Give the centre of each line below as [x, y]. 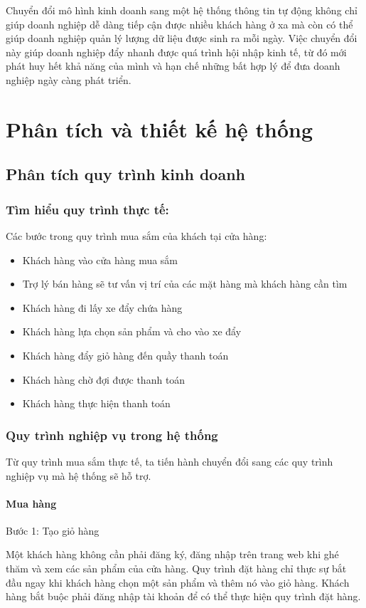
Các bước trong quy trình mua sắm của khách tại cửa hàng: [136, 235]
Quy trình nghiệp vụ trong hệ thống [112, 435]
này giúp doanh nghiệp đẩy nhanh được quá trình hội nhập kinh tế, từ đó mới [176, 52]
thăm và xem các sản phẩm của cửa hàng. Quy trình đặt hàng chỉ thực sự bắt [176, 568]
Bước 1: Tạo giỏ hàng [53, 530]
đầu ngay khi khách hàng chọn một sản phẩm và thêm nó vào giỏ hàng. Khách [178, 582]
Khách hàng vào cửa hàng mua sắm [100, 260]
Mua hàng [31, 503]
